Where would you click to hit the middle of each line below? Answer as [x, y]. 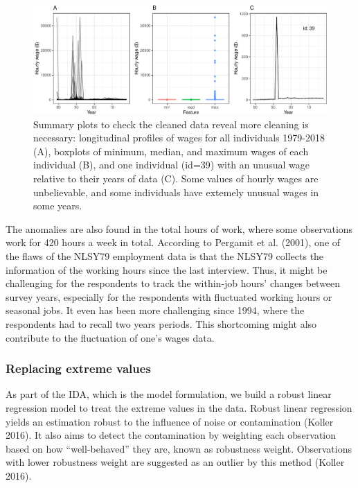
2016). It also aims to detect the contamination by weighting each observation [171, 435]
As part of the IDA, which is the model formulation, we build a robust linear [169, 394]
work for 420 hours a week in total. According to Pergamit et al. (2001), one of [173, 242]
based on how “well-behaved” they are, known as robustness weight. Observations [179, 448]
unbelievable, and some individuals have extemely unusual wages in [176, 192]
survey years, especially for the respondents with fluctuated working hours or [169, 296]
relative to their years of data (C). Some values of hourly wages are [176, 178]
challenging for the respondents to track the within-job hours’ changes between [173, 283]
